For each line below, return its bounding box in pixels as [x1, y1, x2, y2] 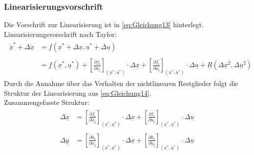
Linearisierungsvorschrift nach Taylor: [4, 29, 117, 39]
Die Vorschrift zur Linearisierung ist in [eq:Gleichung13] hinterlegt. [4, 19, 204, 30]
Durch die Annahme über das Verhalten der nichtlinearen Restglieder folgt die [4, 78, 238, 88]
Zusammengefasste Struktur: [4, 97, 89, 107]
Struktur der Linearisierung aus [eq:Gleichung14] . [4, 87, 151, 98]
